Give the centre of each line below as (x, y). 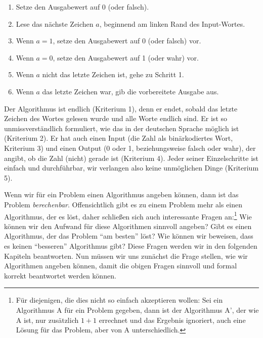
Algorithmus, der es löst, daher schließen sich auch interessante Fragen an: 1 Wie (128, 215)
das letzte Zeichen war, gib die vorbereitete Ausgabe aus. (130, 91)
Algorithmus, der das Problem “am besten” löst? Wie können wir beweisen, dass (129, 236)
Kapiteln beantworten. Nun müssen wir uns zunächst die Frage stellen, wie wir (126, 256)
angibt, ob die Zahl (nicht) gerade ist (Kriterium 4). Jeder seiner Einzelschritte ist (131, 158)
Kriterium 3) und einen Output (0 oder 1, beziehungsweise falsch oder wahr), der (130, 148)
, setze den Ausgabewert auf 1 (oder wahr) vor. (126, 57)
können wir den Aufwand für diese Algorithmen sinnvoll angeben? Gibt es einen (128, 226)
